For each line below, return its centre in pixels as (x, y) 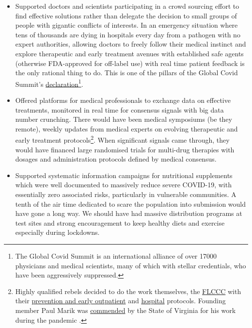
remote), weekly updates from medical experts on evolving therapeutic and (126, 128)
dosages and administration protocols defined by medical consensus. (116, 159)
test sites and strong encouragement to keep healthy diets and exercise (120, 222)
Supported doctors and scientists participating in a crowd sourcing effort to (127, 6)
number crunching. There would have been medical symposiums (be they (124, 119)
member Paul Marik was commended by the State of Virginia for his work (126, 310)
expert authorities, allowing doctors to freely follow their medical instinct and (131, 44)
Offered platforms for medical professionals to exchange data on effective (123, 100)
